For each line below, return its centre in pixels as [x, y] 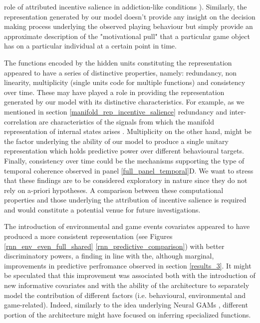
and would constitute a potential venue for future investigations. [102, 209]
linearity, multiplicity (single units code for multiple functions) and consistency [125, 82]
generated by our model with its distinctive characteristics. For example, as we [124, 102]
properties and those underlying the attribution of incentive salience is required [125, 200]
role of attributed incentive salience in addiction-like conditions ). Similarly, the [126, 6]
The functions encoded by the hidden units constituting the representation [118, 62]
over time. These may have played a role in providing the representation [114, 92]
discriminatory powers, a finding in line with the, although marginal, [109, 256]
